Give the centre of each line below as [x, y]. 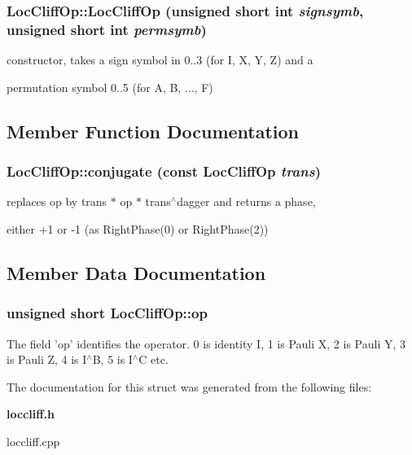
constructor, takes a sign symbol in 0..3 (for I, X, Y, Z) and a [160, 60]
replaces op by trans [57, 201]
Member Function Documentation [153, 131]
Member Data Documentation [136, 272]
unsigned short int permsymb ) [107, 29]
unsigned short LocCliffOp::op [107, 313]
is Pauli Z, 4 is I [47, 359]
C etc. [153, 359]
